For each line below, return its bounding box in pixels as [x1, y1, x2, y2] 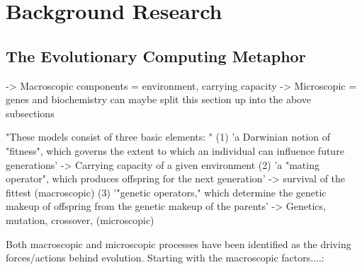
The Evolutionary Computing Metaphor [6, 45, 306, 66]
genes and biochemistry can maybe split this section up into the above [6, 92, 311, 107]
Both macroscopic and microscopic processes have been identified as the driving [6, 236, 351, 251]
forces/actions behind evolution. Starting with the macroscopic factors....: [6, 250, 324, 265]
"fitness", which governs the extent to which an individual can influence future [6, 143, 344, 158]
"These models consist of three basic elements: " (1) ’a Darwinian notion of [6, 129, 330, 144]
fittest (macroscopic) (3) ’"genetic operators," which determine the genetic [6, 184, 327, 199]
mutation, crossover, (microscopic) [6, 212, 154, 227]
